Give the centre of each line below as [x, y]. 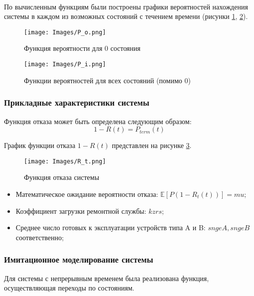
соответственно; [40, 237]
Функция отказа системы [62, 177]
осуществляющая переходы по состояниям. [69, 288]
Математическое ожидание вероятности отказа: [87, 194]
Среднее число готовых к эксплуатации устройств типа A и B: [111, 227]
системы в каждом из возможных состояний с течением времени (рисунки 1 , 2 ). [126, 16]
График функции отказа [40, 145]
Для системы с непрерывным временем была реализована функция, [107, 278]
